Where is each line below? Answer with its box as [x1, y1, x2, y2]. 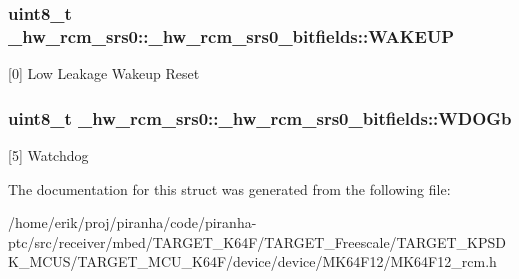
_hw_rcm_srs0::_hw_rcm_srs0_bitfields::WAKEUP [8, 23, 455, 48]
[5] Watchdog [8, 144, 89, 165]
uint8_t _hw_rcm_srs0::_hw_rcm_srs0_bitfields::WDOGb [8, 105, 512, 130]
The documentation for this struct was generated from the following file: [8, 178, 451, 199]
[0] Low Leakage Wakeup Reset [8, 63, 200, 84]
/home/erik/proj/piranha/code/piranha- [8, 212, 257, 233]
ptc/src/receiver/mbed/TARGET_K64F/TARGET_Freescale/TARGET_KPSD [8, 231, 506, 252]
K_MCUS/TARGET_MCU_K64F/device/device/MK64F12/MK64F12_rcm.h [8, 251, 497, 272]
